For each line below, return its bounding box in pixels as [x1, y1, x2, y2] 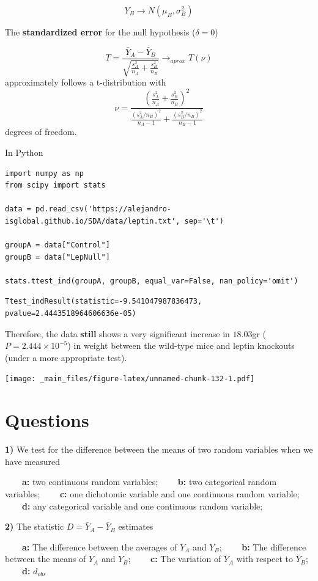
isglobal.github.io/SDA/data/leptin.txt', [5, 216, 180, 225]
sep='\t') [184, 216, 224, 225]
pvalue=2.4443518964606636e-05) [5, 309, 136, 318]
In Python [5, 145, 43, 158]
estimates [118, 520, 153, 533]
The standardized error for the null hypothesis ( [5, 26, 196, 38]
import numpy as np [5, 169, 84, 178]
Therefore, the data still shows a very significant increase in [5, 327, 230, 340]
